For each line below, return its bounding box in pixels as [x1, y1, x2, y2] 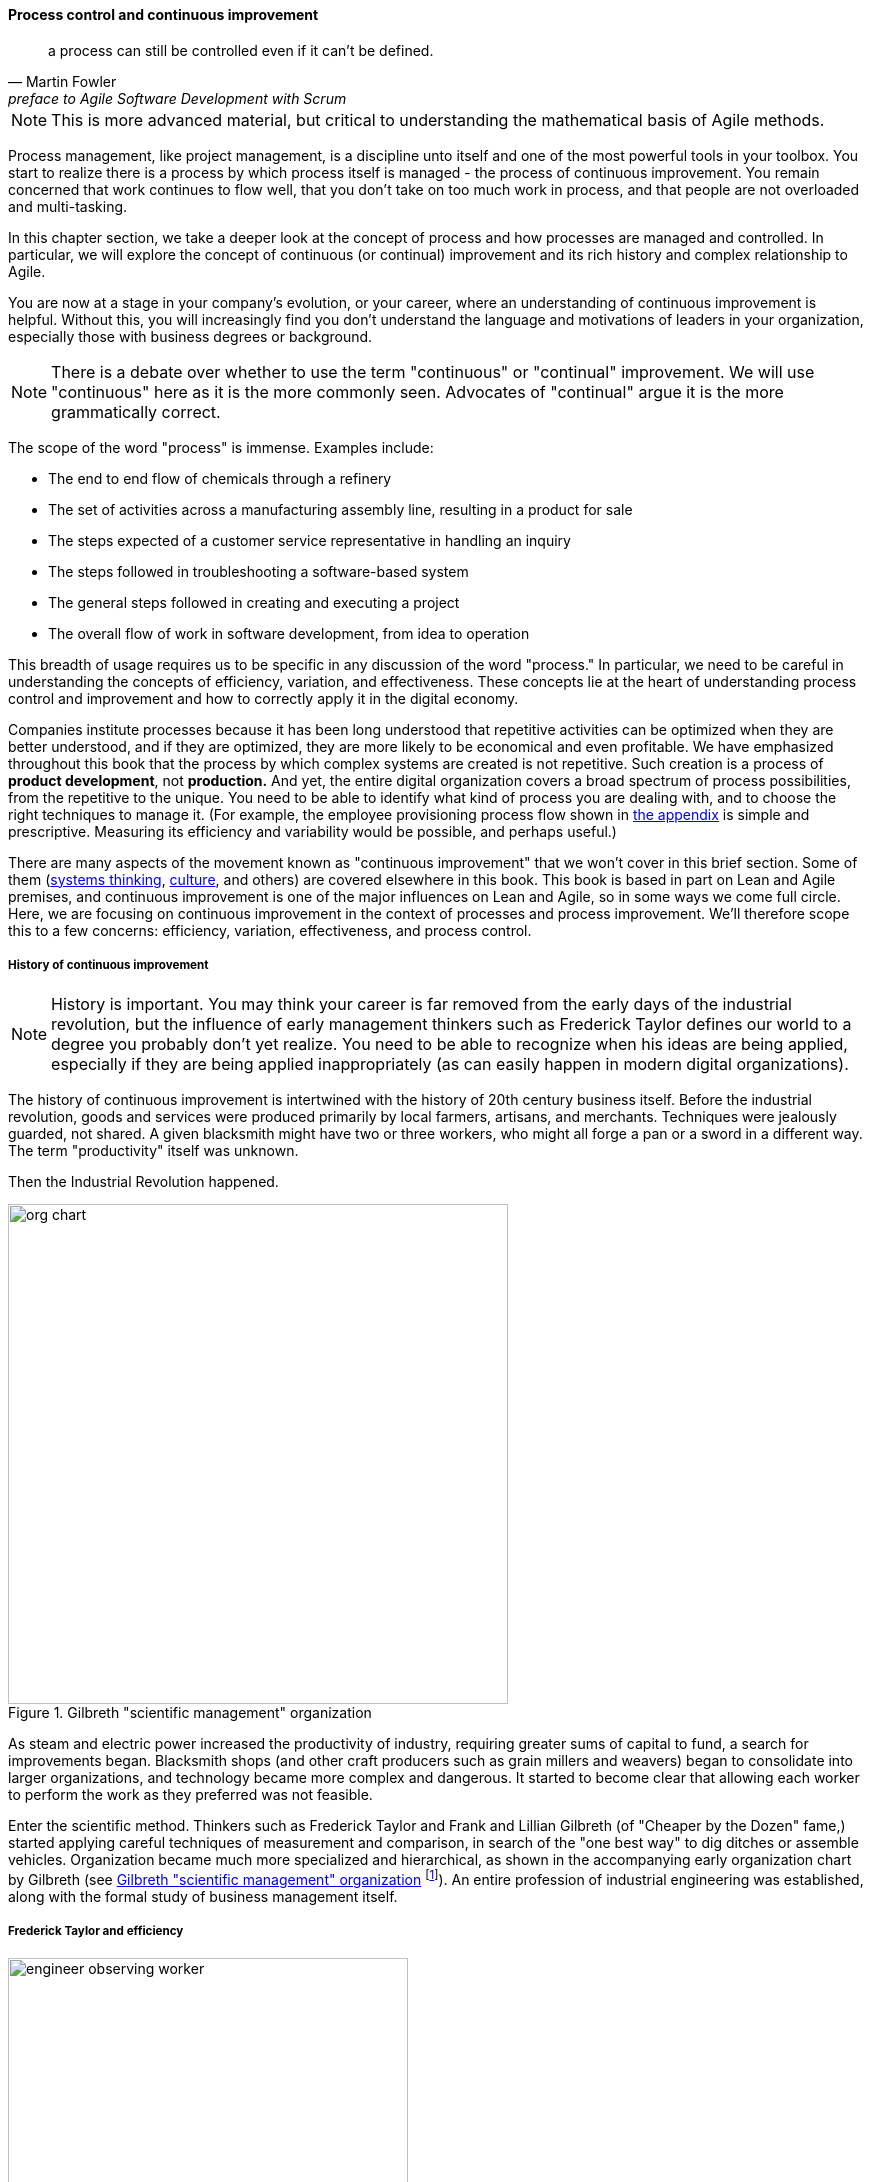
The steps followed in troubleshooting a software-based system [48, 562, 469, 580]
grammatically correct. [51, 401, 221, 422]
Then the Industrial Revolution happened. [8, 1173, 279, 1191]
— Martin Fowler [8, 72, 117, 90]
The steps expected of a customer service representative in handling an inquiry [48, 531, 571, 549]
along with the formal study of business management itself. [8, 1888, 398, 1906]
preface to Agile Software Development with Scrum [8, 89, 347, 107]
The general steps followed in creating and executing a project [48, 593, 460, 611]
